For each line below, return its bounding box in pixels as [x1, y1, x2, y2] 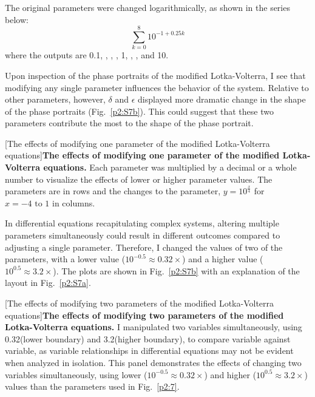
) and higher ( [204, 368, 257, 381]
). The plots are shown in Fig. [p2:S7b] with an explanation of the [53, 264, 300, 277]
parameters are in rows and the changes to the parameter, [5, 185, 221, 197]
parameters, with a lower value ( [5, 253, 126, 265]
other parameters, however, [5, 93, 106, 106]
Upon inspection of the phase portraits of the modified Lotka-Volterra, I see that [5, 69, 306, 81]
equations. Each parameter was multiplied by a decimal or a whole [43, 161, 297, 174]
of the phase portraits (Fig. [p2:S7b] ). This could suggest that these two [5, 104, 274, 117]
